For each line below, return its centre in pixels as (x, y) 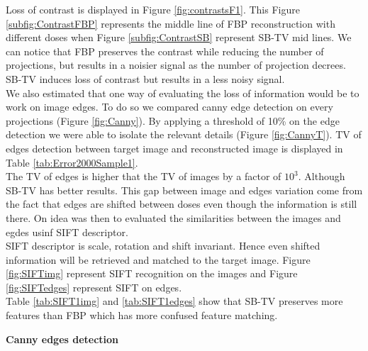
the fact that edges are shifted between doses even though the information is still (182, 204)
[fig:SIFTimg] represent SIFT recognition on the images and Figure (152, 273)
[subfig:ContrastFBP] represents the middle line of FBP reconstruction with (171, 23)
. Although (322, 176)
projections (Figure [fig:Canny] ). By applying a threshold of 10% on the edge (173, 120)
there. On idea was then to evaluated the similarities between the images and (173, 217)
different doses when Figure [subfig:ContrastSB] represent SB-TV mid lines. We (179, 37)
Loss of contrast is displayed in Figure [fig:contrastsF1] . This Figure (153, 9)
